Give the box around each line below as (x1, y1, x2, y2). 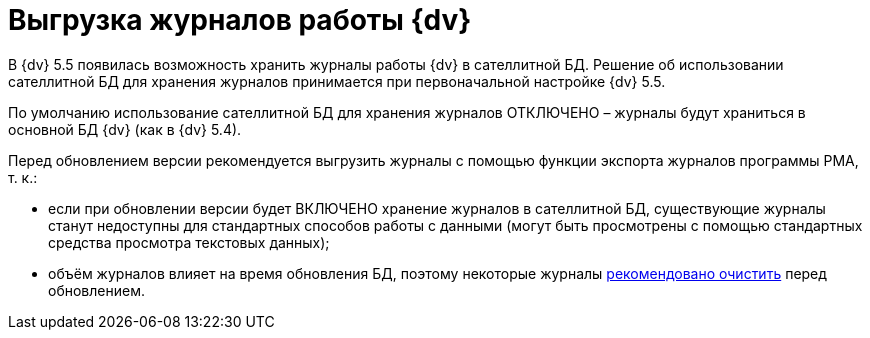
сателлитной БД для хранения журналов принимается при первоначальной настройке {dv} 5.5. (8, 72, 666, 90)
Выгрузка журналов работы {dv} (8, 3, 472, 37)
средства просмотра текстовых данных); (48, 233, 330, 251)
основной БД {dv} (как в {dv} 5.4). (8, 120, 242, 138)
